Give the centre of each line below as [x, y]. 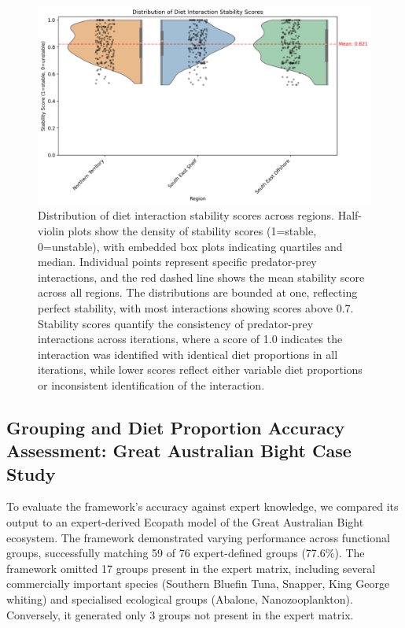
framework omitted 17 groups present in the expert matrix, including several [191, 568]
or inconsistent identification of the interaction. [151, 384]
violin [51, 230]
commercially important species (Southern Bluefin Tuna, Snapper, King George [198, 584]
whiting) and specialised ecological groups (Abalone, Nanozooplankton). [180, 599]
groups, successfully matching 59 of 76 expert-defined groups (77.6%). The [186, 553]
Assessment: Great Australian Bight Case [179, 451]
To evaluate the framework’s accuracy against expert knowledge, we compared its [202, 506]
